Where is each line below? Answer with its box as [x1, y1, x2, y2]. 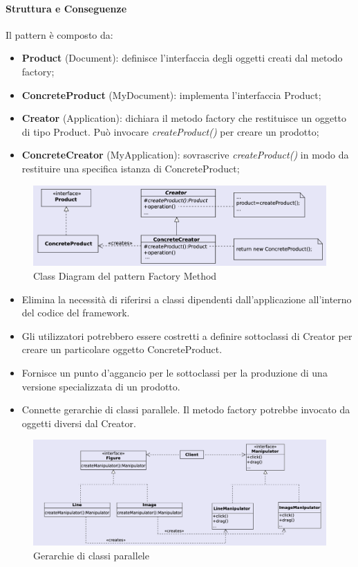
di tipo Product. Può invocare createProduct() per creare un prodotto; [21, 124, 319, 138]
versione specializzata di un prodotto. [21, 379, 180, 393]
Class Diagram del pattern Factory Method [33, 269, 217, 283]
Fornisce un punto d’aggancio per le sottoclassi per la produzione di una [21, 365, 328, 379]
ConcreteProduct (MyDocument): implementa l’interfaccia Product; [21, 87, 321, 102]
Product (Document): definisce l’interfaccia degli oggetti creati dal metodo [21, 51, 343, 65]
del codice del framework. [21, 305, 130, 320]
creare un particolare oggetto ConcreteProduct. [21, 342, 223, 357]
